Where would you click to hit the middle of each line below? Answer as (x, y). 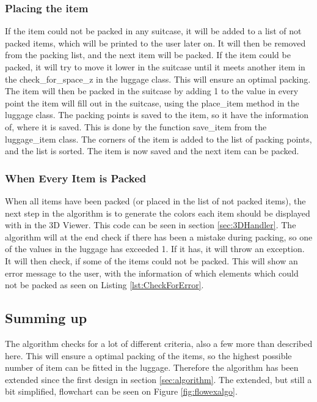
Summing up (46, 318)
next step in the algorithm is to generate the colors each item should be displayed (158, 213)
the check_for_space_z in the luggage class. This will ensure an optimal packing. (158, 79)
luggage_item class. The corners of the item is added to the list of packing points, (158, 139)
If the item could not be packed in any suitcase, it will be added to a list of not (153, 31)
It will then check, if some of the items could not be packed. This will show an (151, 260)
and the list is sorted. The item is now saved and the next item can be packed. (152, 151)
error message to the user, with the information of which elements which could (152, 273)
